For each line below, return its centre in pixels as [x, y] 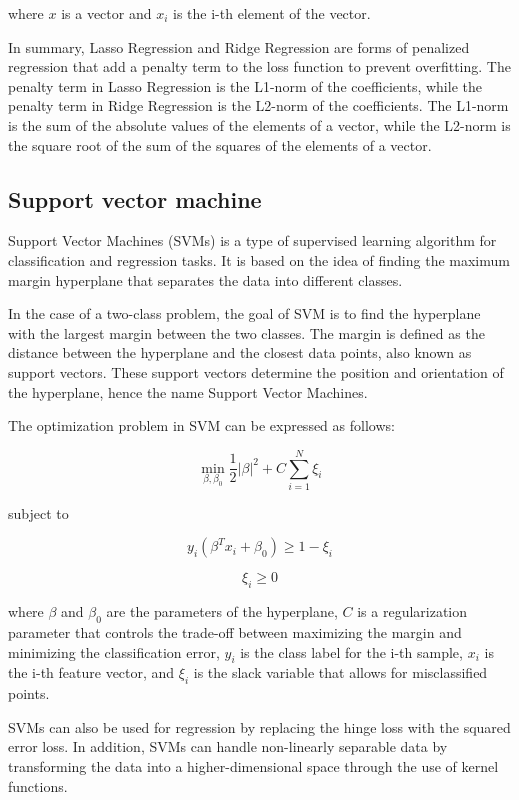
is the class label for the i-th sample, [351, 651]
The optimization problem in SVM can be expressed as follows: [201, 425]
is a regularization [412, 611]
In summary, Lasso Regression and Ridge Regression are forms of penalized [239, 46]
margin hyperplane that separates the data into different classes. [205, 279]
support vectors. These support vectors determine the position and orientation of [256, 371]
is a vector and [106, 13]
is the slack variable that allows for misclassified [340, 672]
